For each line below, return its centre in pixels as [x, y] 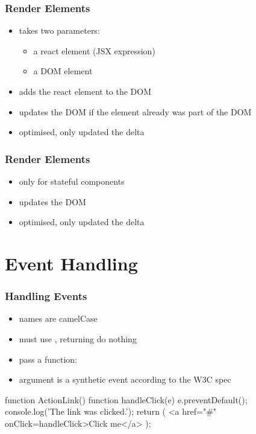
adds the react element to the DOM [85, 91]
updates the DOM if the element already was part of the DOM [135, 111]
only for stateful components [72, 181]
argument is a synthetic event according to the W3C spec [125, 379]
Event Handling [71, 263]
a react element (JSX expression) [94, 50]
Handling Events [46, 296]
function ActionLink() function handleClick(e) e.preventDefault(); [126, 399]
